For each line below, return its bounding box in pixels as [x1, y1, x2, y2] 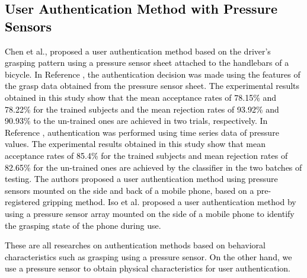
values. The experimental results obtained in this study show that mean [5, 138, 266, 150]
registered [5, 196, 40, 208]
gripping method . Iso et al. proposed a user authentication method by [42, 196, 296, 208]
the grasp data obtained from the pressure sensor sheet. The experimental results [5, 79, 300, 92]
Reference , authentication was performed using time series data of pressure [5, 126, 279, 138]
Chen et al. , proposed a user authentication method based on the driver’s [5, 44, 271, 57]
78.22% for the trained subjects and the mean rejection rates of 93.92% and [5, 103, 279, 115]
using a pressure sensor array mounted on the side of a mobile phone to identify [5, 207, 295, 219]
